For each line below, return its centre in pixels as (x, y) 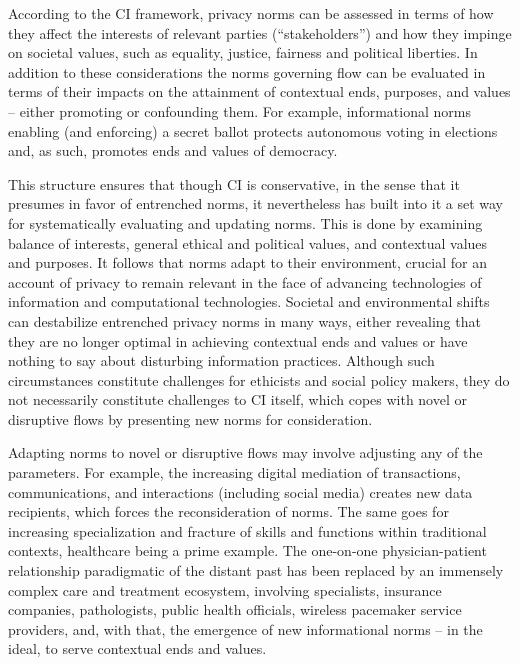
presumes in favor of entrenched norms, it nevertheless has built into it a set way (255, 203)
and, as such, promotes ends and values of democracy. (173, 150)
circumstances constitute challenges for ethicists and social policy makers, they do (259, 379)
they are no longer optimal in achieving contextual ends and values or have (238, 340)
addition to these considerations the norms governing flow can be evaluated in (247, 71)
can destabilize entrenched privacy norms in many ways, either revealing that (244, 320)
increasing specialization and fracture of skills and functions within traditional (247, 530)
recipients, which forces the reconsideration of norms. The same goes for (228, 511)
